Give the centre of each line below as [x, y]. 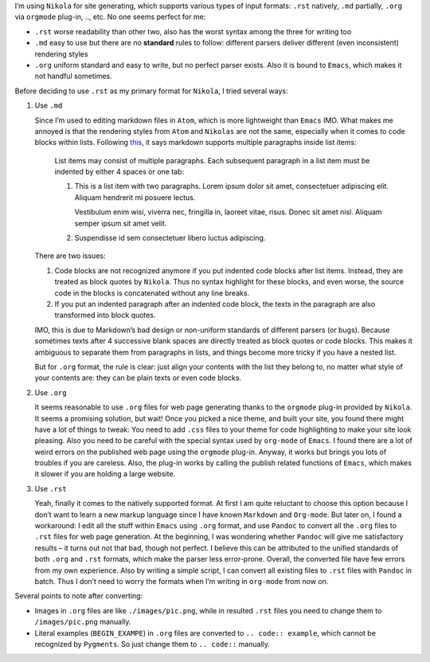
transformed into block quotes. [105, 315]
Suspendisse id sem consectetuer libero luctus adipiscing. [170, 238]
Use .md [49, 106]
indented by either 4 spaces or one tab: [119, 172]
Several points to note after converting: [79, 596]
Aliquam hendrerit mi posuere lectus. [135, 197]
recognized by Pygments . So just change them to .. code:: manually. [152, 644]
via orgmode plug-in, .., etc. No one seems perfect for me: [110, 17]
